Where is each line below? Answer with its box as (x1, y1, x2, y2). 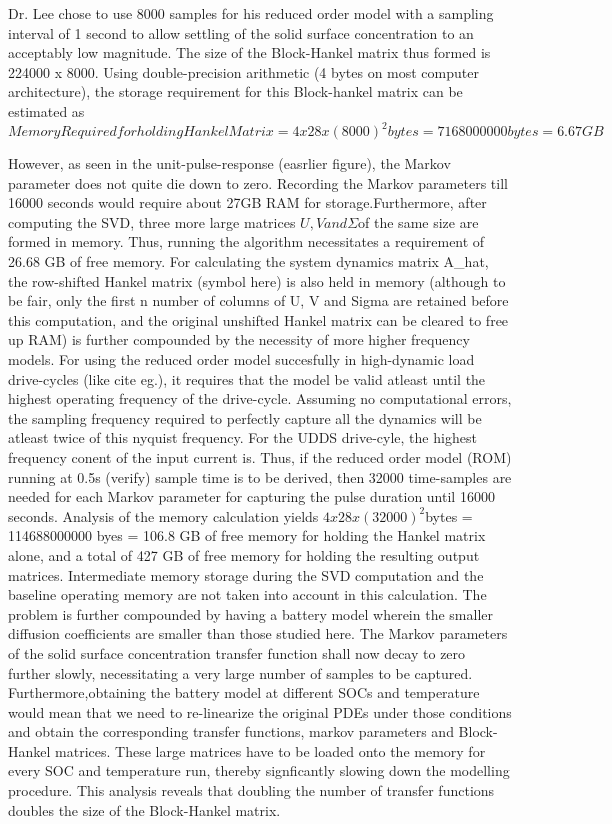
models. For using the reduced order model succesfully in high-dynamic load (8, 349, 475, 369)
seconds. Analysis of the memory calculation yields (8, 505, 319, 526)
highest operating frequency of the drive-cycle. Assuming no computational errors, (8, 388, 512, 409)
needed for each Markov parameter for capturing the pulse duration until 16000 (8, 486, 495, 507)
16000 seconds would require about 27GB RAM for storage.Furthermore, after (8, 192, 487, 213)
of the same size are (358, 211, 479, 232)
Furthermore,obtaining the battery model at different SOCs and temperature (8, 682, 480, 703)
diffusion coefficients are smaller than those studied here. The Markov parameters (8, 623, 508, 644)
